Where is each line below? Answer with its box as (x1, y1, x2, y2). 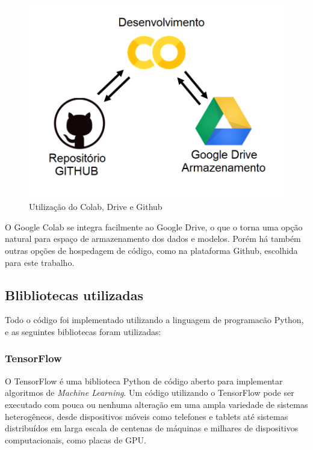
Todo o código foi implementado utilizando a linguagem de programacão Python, (5, 313, 304, 326)
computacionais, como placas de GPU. (5, 433, 146, 446)
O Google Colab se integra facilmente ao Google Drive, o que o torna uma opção (5, 220, 303, 233)
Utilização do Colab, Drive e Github (29, 200, 163, 213)
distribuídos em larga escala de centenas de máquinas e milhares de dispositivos (5, 422, 299, 434)
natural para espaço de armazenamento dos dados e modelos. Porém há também (5, 232, 301, 245)
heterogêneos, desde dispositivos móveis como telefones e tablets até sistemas (5, 410, 288, 422)
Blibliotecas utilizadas (5, 285, 144, 304)
